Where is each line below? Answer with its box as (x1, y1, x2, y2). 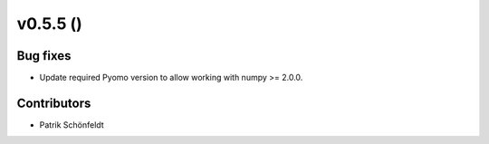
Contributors (16, 95, 91, 110)
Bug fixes (16, 48, 72, 63)
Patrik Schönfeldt (39, 119, 104, 130)
